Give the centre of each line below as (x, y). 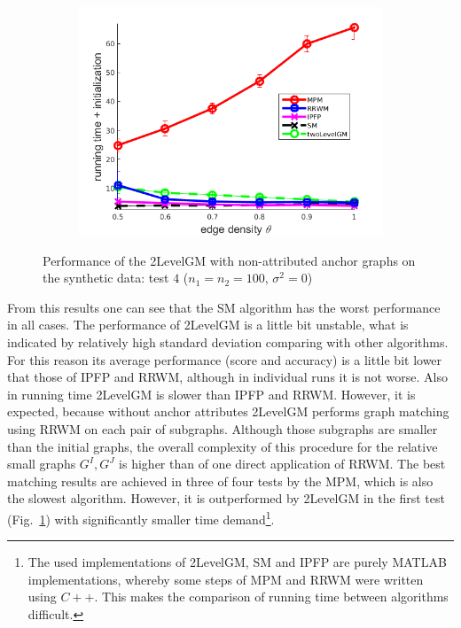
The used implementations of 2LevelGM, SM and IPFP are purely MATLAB (237, 562)
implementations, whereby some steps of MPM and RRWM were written (226, 579)
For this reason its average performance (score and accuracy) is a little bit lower (225, 359)
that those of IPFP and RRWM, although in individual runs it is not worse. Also (227, 377)
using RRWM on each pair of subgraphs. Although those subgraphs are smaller (223, 428)
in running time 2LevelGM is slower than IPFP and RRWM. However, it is (211, 394)
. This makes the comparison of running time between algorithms (271, 597)
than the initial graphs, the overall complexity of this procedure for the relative (223, 446)
